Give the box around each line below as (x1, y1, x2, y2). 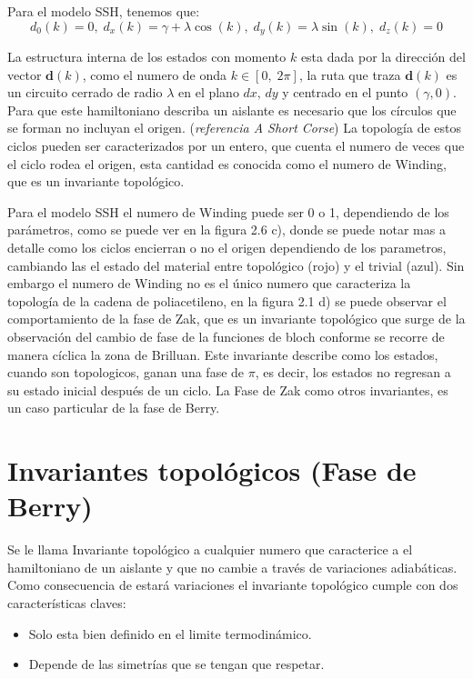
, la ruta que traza (298, 65, 401, 84)
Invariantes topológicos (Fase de (7, 452, 417, 489)
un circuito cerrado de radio (7, 83, 163, 102)
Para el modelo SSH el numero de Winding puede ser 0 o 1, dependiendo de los (7, 202, 449, 221)
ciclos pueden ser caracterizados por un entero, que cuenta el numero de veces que (7, 136, 465, 155)
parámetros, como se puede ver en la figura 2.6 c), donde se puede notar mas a (7, 220, 446, 239)
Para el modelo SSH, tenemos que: (7, 2, 200, 20)
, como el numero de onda (82, 65, 227, 84)
